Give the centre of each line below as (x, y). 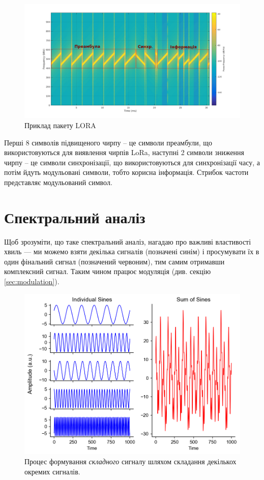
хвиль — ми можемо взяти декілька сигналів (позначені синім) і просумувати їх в (132, 251)
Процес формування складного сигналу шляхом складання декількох (130, 461)
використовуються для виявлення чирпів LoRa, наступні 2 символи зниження (124, 152)
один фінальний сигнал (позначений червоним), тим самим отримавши (114, 261)
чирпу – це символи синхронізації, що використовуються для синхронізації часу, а (132, 162)
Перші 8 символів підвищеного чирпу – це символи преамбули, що (108, 142)
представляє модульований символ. (58, 182)
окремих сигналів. (52, 471)
